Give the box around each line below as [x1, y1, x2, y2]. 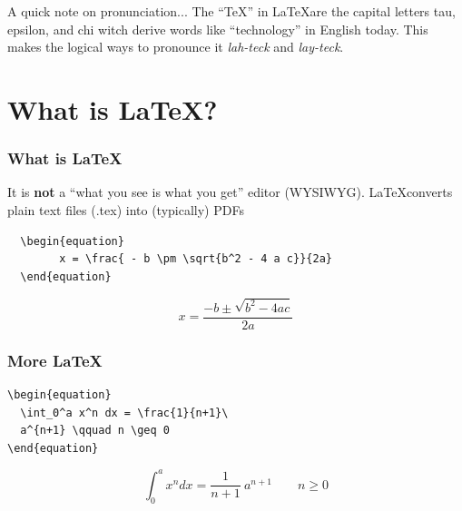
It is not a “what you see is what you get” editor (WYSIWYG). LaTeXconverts [7, 182, 453, 201]
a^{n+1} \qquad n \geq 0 [20, 424, 170, 437]
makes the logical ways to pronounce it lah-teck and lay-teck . [7, 37, 344, 56]
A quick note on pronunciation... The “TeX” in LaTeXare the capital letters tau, [7, 2, 456, 20]
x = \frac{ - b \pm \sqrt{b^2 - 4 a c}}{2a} [59, 252, 332, 266]
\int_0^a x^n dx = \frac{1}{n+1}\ [20, 406, 229, 419]
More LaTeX [7, 349, 103, 371]
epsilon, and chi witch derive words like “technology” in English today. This [7, 19, 428, 38]
